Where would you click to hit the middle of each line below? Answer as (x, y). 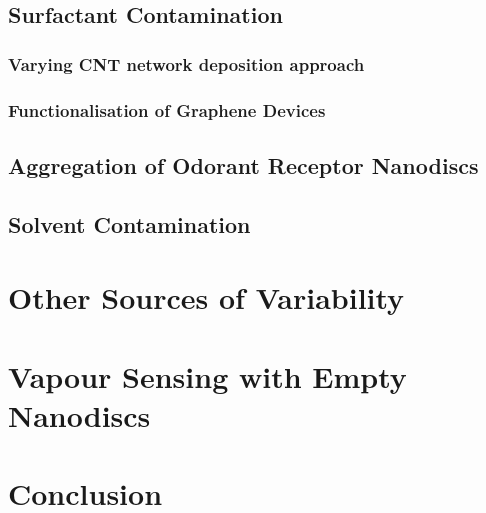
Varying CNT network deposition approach (186, 63)
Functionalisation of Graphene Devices (167, 109)
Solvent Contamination (129, 223)
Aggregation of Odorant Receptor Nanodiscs (243, 164)
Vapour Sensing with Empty (207, 375)
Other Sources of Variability (206, 297)
